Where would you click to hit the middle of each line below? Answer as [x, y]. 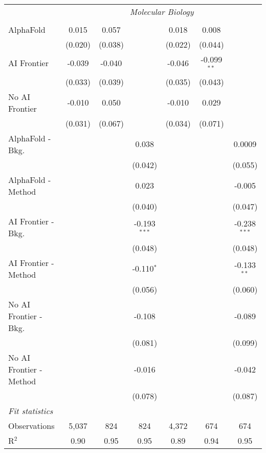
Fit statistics [31, 410]
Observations [31, 425]
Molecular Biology [162, 12]
